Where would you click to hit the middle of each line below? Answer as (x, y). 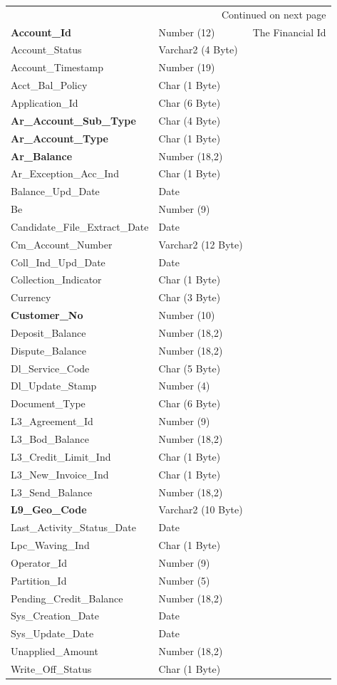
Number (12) (187, 32)
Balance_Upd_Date (55, 191)
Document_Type (48, 403)
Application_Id (45, 102)
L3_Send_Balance (52, 492)
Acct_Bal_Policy (49, 85)
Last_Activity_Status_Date (73, 527)
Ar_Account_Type (59, 138)
